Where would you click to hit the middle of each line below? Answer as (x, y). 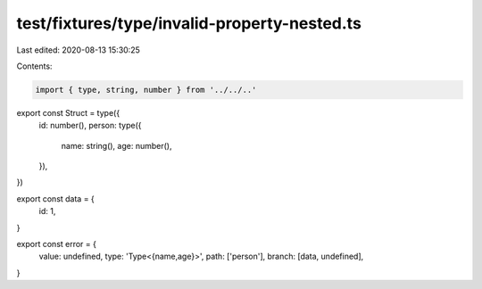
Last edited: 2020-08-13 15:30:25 (78, 50)
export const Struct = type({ (68, 112)
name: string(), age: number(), (116, 145)
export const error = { (57, 244)
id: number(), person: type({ (90, 126)
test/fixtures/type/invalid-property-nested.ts (189, 23)
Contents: (34, 66)
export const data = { (56, 198)
